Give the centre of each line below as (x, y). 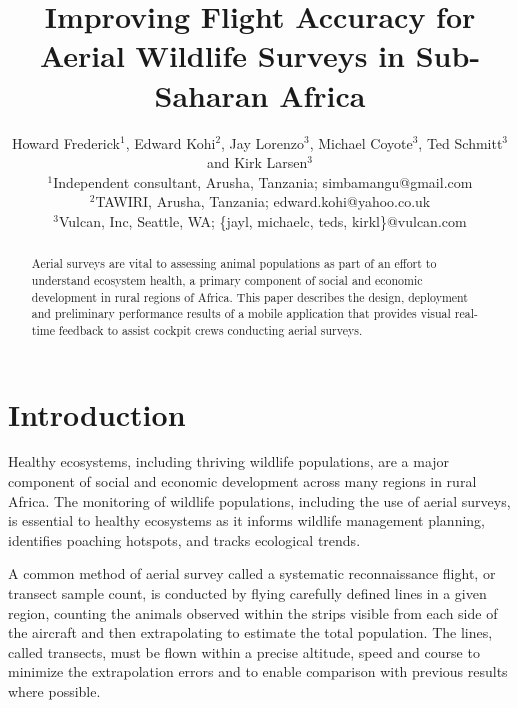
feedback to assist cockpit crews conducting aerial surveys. (210, 329)
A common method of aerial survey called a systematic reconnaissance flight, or (252, 573)
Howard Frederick (65, 142)
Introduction (97, 413)
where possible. (54, 691)
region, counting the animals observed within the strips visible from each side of (253, 612)
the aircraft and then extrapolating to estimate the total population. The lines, (250, 632)
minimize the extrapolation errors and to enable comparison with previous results (258, 671)
